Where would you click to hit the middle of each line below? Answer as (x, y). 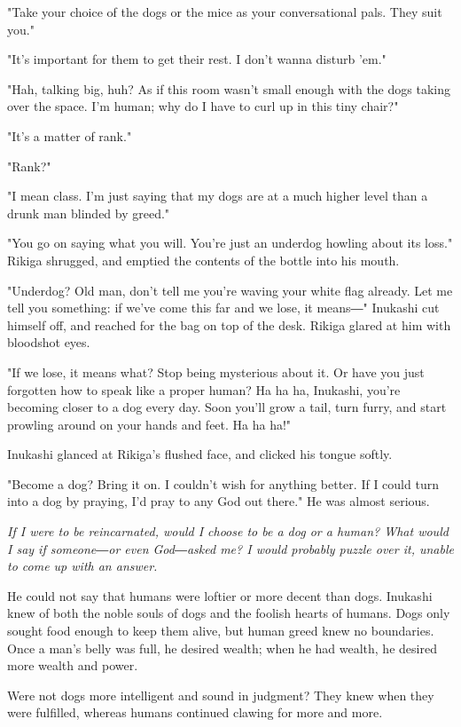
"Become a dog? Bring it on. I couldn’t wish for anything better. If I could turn (223, 483)
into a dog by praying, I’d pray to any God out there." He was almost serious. (219, 501)
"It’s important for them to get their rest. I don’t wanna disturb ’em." (197, 59)
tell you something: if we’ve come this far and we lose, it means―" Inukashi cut (223, 308)
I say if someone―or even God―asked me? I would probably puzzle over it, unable (230, 548)
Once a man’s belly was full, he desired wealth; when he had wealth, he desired (222, 648)
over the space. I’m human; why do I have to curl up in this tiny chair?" (203, 106)
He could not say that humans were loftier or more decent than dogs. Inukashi (220, 595)
